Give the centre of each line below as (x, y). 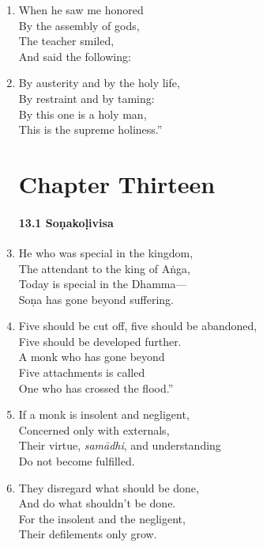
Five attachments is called (82, 372)
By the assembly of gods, (79, 25)
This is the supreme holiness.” (90, 129)
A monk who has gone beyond (92, 357)
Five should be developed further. (100, 341)
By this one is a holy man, (83, 114)
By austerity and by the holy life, (99, 83)
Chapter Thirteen (117, 183)
